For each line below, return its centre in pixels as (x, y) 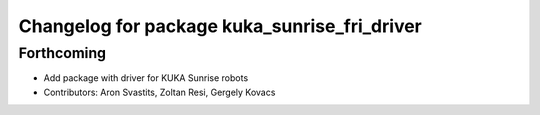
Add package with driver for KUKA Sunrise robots (146, 78)
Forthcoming (62, 53)
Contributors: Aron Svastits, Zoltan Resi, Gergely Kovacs (159, 92)
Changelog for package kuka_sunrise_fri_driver (220, 26)
